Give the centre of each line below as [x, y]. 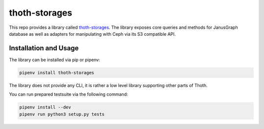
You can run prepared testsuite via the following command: [68, 94]
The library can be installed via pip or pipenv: [55, 60]
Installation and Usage [44, 48]
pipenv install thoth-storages [57, 73]
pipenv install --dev [45, 107]
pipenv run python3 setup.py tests [62, 114]
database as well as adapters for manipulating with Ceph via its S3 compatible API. [92, 34]
